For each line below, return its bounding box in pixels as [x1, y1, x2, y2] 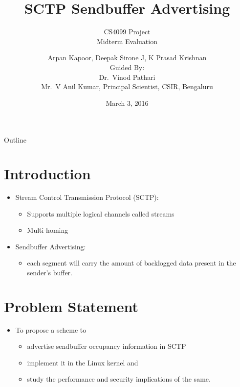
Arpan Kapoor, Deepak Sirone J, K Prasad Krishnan [47, 52, 207, 63]
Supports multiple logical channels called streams [27, 208, 175, 218]
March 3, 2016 [106, 97, 149, 108]
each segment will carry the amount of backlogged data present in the [27, 258, 236, 268]
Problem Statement [4, 296, 138, 316]
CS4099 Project [104, 26, 151, 37]
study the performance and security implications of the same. [27, 374, 211, 384]
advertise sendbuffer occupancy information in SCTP [27, 341, 186, 351]
